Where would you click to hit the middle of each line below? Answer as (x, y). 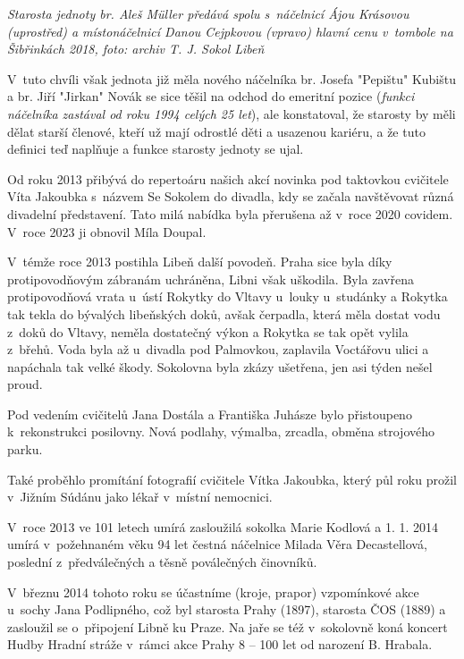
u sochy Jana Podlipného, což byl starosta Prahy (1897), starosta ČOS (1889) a (227, 609)
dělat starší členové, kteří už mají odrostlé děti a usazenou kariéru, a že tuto (216, 131)
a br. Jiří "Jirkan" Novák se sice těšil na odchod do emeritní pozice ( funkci (211, 96)
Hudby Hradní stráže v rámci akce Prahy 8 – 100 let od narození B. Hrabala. (220, 644)
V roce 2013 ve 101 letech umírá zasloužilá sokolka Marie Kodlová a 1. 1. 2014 (223, 526)
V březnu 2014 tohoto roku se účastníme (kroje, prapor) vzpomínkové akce (213, 591)
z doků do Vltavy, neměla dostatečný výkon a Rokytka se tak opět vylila (208, 331)
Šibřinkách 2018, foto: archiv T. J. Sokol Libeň (136, 49)
